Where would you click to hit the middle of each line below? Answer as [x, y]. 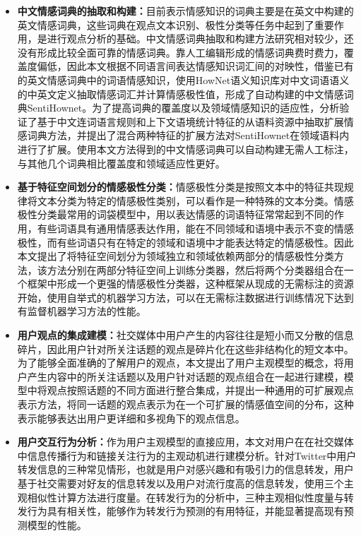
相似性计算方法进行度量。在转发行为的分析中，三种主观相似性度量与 [185, 497]
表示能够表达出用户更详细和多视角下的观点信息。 [131, 418]
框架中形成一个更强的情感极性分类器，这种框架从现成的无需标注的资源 [190, 284]
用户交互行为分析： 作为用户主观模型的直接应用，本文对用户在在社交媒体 [185, 442]
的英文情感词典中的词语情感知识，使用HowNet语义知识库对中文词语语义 [183, 79]
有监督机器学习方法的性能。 [82, 311]
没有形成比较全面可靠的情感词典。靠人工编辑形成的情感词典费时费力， [180, 52]
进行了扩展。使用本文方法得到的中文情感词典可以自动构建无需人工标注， [185, 149]
